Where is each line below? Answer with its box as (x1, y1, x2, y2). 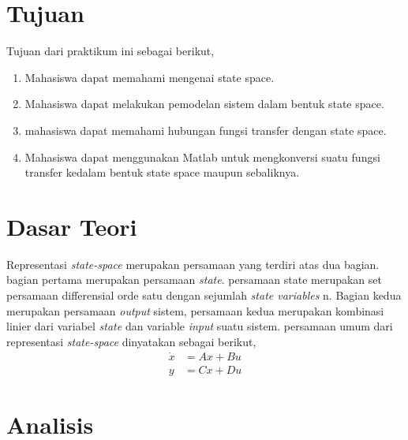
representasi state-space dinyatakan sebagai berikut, (6, 333, 256, 349)
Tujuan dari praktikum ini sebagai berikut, (6, 43, 215, 59)
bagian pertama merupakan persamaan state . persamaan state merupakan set (6, 271, 382, 288)
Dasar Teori (6, 210, 137, 242)
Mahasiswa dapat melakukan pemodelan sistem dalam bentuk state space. (24, 95, 384, 112)
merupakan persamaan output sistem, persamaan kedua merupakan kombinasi (6, 302, 384, 319)
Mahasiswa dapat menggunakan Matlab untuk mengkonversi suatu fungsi (24, 148, 380, 165)
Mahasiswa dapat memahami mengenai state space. (24, 69, 275, 85)
